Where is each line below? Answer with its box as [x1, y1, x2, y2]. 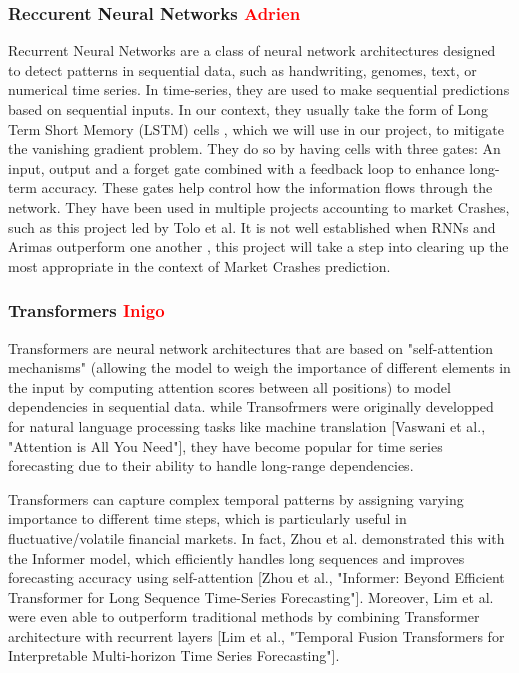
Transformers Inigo [8, 298, 165, 323]
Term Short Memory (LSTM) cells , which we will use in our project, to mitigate [8, 118, 504, 139]
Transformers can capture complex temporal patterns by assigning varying [8, 488, 464, 509]
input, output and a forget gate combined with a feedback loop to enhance [8, 157, 465, 178]
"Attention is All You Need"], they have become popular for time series [8, 435, 443, 456]
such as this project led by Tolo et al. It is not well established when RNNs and [8, 216, 496, 237]
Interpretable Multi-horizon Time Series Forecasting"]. [8, 645, 340, 666]
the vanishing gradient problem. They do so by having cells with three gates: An [8, 138, 501, 159]
